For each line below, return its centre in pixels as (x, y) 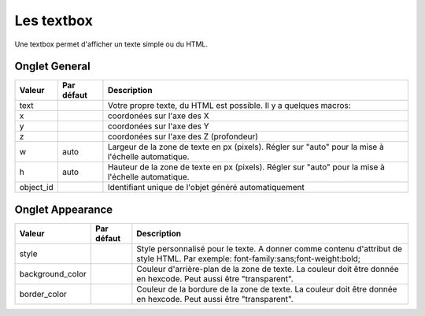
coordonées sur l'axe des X (158, 116)
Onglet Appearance (64, 209)
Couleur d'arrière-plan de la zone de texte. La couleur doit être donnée (268, 269)
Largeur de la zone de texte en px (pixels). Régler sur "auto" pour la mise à (246, 147)
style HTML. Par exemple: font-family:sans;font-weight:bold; (249, 258)
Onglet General (52, 67)
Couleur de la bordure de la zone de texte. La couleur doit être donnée (267, 289)
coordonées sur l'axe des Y (158, 126)
